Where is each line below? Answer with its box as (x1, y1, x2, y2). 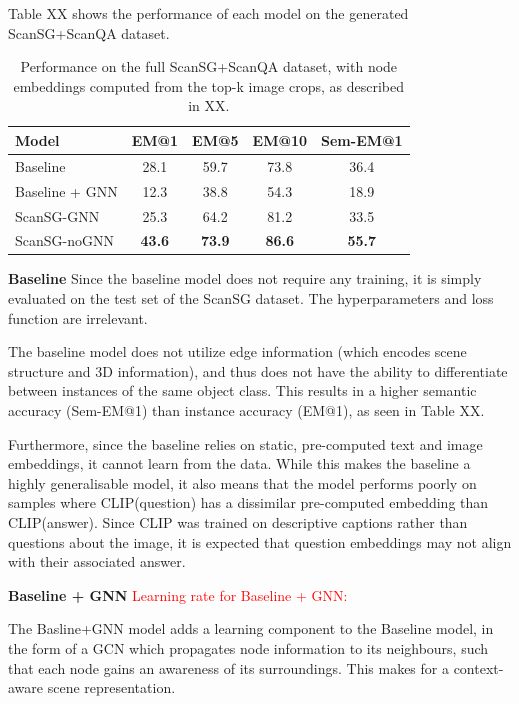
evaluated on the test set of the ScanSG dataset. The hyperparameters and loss (8, 288, 494, 309)
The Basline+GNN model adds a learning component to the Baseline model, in (8, 618, 494, 639)
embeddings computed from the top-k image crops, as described (13, 75, 405, 96)
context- (453, 657, 504, 678)
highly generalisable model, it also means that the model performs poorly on (8, 472, 477, 493)
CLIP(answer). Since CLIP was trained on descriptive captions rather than (8, 511, 468, 532)
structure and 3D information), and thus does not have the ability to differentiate (8, 360, 508, 381)
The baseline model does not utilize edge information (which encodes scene (8, 341, 467, 362)
